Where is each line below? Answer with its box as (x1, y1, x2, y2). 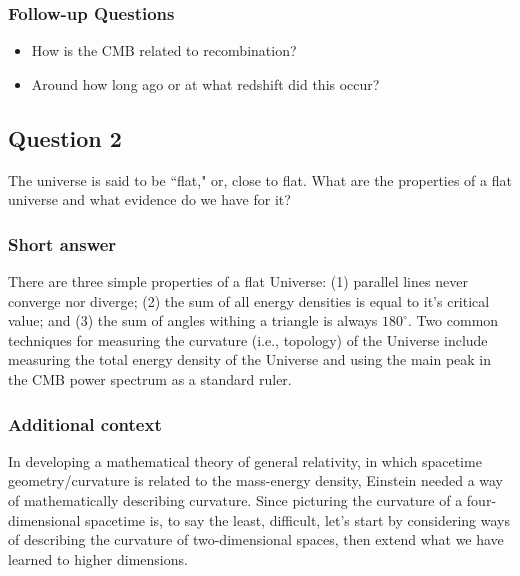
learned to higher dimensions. (8, 548, 188, 569)
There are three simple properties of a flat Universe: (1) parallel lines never (8, 271, 468, 292)
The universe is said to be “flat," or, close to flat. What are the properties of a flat (8, 169, 512, 190)
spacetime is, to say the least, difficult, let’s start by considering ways (85, 509, 510, 530)
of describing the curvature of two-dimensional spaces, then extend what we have (8, 529, 504, 550)
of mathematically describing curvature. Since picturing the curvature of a (8, 489, 463, 510)
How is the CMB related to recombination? (31, 40, 297, 61)
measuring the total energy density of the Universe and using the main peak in (8, 349, 492, 370)
